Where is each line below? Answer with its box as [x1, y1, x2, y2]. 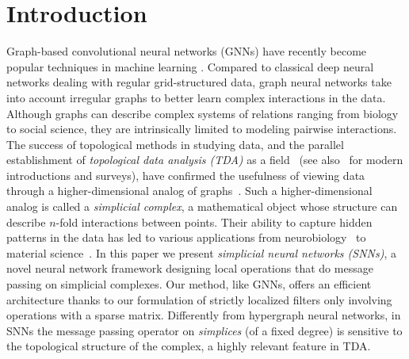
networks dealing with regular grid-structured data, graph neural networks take [6, 74, 392, 90]
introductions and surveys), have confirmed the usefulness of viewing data [6, 166, 365, 183]
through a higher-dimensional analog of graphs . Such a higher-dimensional [6, 182, 373, 199]
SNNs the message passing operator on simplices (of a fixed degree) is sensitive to [6, 322, 403, 338]
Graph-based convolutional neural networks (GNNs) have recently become [6, 43, 367, 59]
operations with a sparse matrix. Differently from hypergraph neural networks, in [6, 307, 401, 323]
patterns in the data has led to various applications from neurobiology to [6, 229, 366, 246]
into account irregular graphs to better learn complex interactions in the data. [6, 89, 386, 105]
